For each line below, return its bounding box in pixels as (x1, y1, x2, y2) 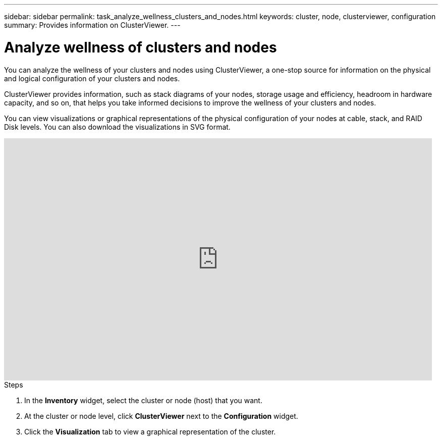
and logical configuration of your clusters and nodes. (4, 74, 180, 83)
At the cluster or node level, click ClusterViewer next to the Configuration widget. (24, 411, 298, 420)
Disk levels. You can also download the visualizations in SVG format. (4, 122, 231, 131)
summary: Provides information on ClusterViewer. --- (4, 21, 181, 29)
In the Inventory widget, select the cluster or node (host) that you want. (24, 396, 262, 405)
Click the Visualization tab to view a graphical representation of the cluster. (24, 427, 276, 436)
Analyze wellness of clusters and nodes (4, 38, 277, 56)
